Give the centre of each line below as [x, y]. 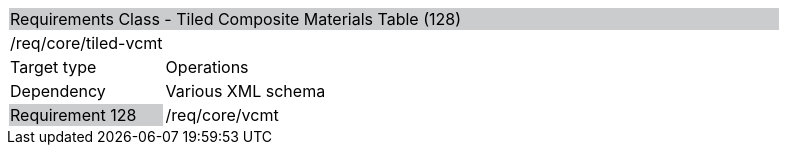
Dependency [58, 91]
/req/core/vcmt [222, 115]
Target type [53, 67]
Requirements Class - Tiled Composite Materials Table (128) [236, 19]
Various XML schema [245, 91]
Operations [207, 67]
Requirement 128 [73, 115]
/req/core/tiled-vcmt [86, 43]
